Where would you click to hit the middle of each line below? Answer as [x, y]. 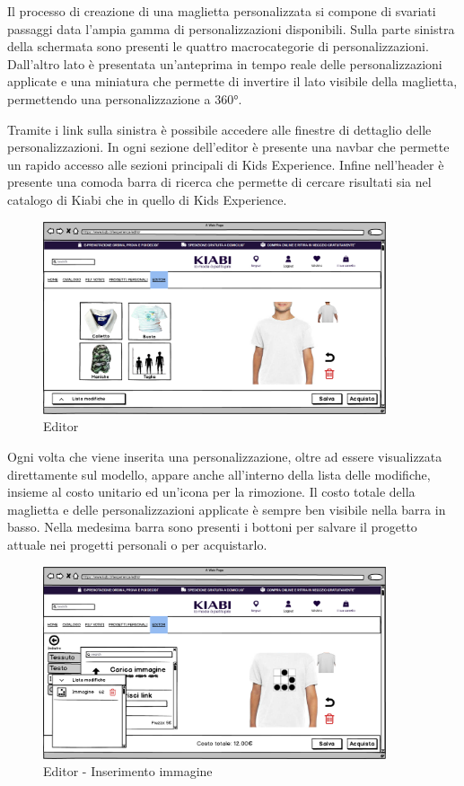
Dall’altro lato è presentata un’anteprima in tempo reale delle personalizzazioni [225, 63]
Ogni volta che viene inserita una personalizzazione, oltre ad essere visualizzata [225, 456]
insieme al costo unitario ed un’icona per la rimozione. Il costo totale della [211, 492]
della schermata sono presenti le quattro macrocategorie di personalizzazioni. [218, 46]
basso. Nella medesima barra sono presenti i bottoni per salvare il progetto [212, 527]
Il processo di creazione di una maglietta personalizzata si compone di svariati [222, 11]
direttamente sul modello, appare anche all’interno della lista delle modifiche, [219, 474]
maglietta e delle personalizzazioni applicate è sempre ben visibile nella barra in [227, 509]
